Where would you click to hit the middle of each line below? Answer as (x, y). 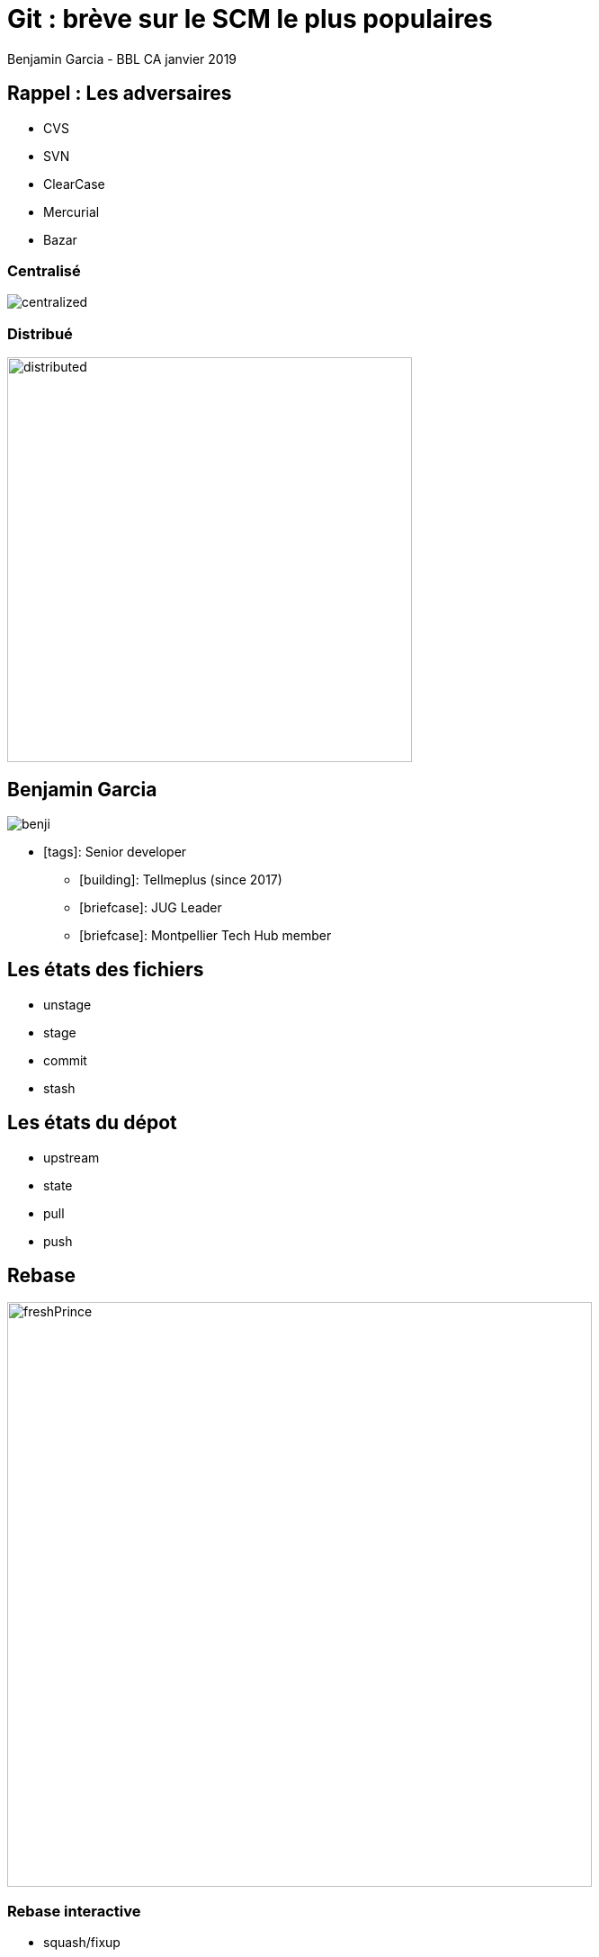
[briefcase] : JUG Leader (151, 907)
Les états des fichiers (106, 970)
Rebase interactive (74, 1911)
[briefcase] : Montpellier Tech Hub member (206, 935)
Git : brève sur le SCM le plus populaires (250, 19)
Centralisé (44, 270)
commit (65, 1060)
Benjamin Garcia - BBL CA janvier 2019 (122, 58)
